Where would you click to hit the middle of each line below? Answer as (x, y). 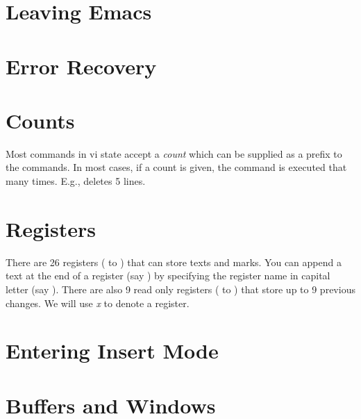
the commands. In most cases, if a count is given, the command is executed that (176, 167)
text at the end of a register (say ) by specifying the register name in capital (168, 276)
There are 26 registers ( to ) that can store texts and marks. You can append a (174, 262)
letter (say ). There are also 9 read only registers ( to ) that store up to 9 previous (180, 289)
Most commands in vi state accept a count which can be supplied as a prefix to (174, 153)
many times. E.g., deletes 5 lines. (76, 181)
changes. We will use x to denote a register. (98, 303)
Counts (40, 120)
